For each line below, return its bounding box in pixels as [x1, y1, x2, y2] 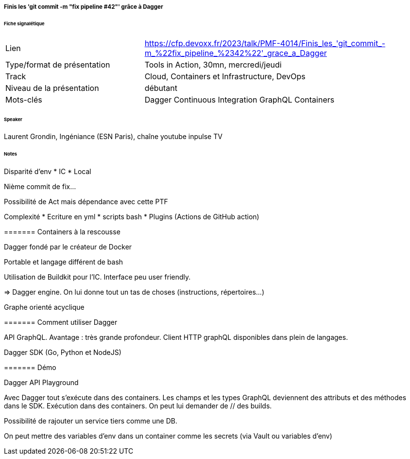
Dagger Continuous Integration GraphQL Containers [144, 94, 335, 105]
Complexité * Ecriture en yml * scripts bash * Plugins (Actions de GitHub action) [4, 212, 259, 221]
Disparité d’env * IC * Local [4, 167, 91, 176]
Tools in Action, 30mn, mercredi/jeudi [144, 59, 282, 70]
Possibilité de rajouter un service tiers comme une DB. [4, 417, 177, 425]
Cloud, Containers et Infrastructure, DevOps [144, 71, 306, 81]
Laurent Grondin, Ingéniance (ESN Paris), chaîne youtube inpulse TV [4, 132, 222, 141]
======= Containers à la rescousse [4, 228, 120, 236]
